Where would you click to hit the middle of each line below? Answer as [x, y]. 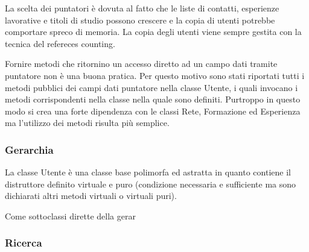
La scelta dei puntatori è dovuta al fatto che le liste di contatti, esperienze [142, 8]
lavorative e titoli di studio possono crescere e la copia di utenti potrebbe [140, 20]
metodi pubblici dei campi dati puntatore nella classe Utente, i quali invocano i [151, 87]
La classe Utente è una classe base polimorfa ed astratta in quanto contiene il [148, 172]
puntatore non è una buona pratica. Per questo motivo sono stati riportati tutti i [155, 75]
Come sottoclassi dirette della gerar [70, 216]
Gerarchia [29, 149]
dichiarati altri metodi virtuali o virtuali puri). [91, 196]
